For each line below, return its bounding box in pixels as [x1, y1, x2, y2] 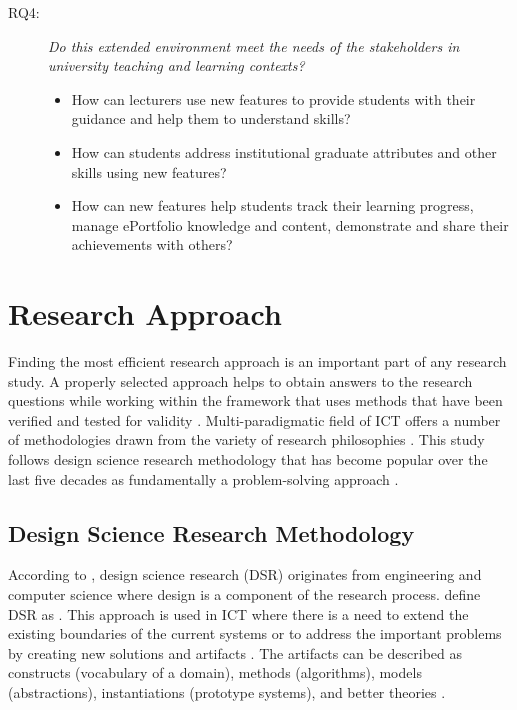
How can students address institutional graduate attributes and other [71, 141, 497, 162]
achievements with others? [71, 234, 233, 255]
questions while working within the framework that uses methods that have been [8, 390, 503, 411]
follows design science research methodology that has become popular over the [8, 449, 488, 470]
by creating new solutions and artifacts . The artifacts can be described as [8, 642, 463, 663]
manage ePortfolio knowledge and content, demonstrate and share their [71, 214, 509, 235]
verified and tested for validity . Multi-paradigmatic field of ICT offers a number [8, 409, 501, 430]
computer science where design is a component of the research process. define [8, 584, 481, 605]
